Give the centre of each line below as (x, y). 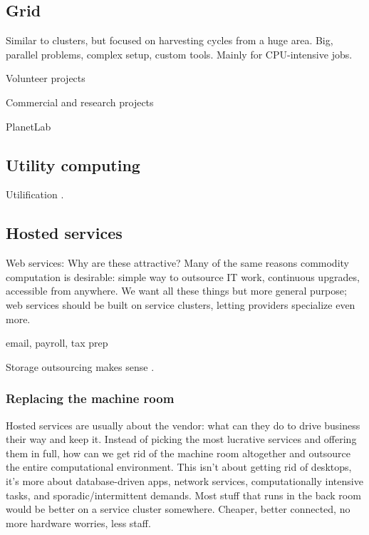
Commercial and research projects (80, 102)
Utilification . (35, 194)
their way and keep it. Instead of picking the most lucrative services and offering (181, 439)
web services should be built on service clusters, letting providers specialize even (181, 304)
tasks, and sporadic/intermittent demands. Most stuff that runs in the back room (183, 495)
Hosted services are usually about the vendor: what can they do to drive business (183, 425)
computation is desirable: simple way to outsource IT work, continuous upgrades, (183, 276)
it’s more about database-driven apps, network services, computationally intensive (184, 480)
